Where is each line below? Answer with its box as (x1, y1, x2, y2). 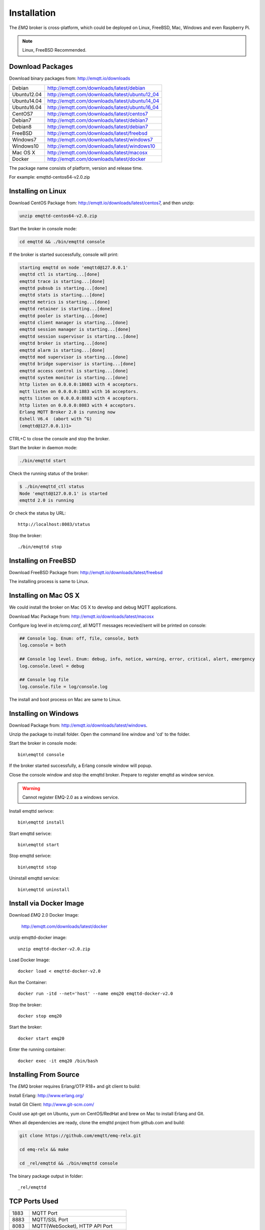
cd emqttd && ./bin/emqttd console (19, 239, 105, 245)
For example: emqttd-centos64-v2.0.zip (9, 174, 90, 180)
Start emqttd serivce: (9, 830, 52, 836)
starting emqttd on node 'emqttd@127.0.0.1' (19, 265, 129, 270)
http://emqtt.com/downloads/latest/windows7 (47, 136, 153, 143)
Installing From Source (9, 1071, 79, 1079)
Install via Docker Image (9, 899, 84, 908)
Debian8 (12, 123, 32, 130)
